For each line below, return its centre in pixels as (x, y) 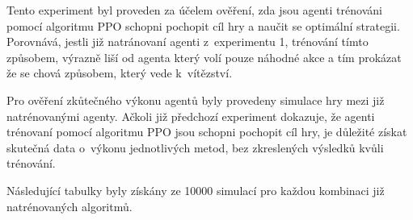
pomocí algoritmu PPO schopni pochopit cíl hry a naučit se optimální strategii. (203, 25)
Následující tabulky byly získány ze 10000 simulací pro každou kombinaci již (196, 190)
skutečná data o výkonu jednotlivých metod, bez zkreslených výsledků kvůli (195, 147)
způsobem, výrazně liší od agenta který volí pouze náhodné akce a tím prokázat (204, 57)
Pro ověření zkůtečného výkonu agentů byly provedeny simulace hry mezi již (196, 100)
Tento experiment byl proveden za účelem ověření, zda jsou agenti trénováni (194, 10)
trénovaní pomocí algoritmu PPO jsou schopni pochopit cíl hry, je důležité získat (207, 132)
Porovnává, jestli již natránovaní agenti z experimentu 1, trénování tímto (188, 42)
